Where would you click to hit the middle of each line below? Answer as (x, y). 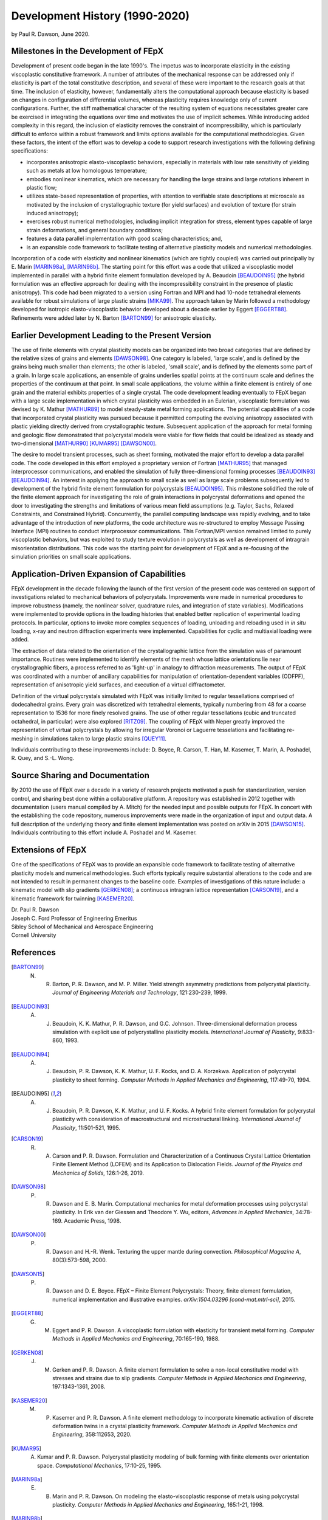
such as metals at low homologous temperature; (87, 171)
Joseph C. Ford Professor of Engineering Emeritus (74, 918)
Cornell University (34, 935)
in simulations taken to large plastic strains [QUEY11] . (101, 738)
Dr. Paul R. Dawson (35, 910)
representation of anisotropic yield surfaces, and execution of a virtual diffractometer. (118, 685)
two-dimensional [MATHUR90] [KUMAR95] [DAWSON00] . (84, 443)
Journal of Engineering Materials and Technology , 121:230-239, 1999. (140, 993)
